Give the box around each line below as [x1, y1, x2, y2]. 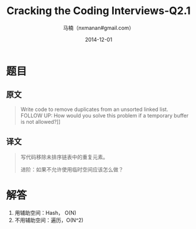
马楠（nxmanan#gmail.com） [63, 24, 134, 31]
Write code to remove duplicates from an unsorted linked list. [20, 106, 168, 113]
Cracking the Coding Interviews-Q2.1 [6, 4, 191, 18]
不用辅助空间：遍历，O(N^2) [14, 216, 84, 224]
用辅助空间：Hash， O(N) [14, 209, 77, 216]
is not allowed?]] [20, 118, 60, 125]
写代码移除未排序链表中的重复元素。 [20, 153, 109, 160]
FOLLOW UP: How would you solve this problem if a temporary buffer [20, 112, 189, 119]
